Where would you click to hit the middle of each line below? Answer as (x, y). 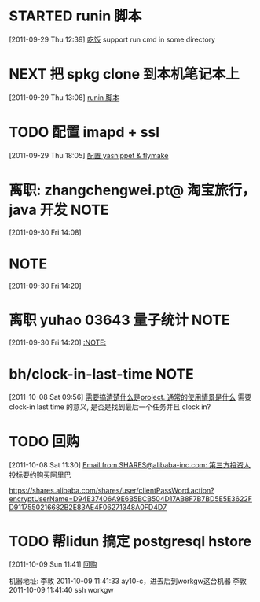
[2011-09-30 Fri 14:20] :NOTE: (58, 342)
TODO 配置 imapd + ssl (84, 133)
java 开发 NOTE (59, 210)
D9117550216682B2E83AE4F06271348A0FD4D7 (88, 507)
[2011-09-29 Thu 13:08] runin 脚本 (64, 97)
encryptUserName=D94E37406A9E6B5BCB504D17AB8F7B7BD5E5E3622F (131, 499)
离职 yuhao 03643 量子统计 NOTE (119, 320)
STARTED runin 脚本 (75, 16)
